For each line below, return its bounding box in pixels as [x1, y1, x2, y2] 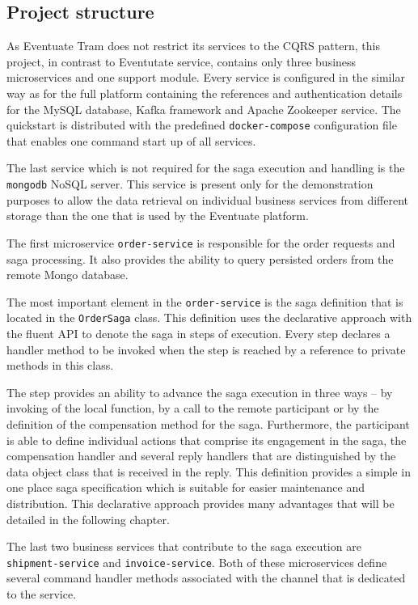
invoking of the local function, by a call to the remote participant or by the [6, 400, 379, 417]
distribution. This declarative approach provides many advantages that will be [6, 494, 395, 511]
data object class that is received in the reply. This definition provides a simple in [6, 463, 411, 480]
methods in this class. [6, 357, 114, 374]
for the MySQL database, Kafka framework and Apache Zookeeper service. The [6, 100, 401, 117]
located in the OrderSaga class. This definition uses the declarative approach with [6, 309, 412, 326]
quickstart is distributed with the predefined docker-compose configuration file [6, 116, 397, 133]
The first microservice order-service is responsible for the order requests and [6, 234, 395, 251]
